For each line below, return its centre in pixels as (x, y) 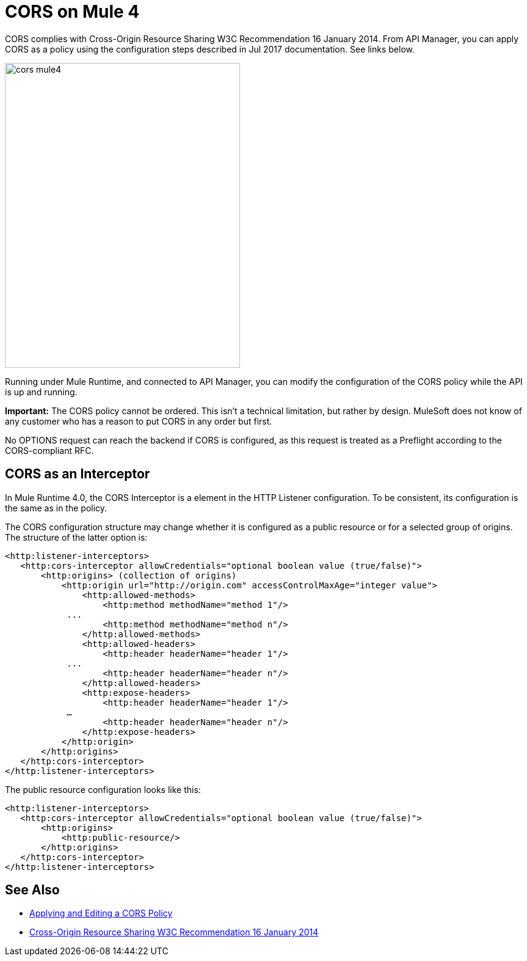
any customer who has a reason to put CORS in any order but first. (139, 421)
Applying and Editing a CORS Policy (101, 913)
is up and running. (41, 392)
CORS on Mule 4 (72, 12)
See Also (32, 890)
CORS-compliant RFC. (49, 450)
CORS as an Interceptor (78, 474)
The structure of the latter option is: (76, 537)
